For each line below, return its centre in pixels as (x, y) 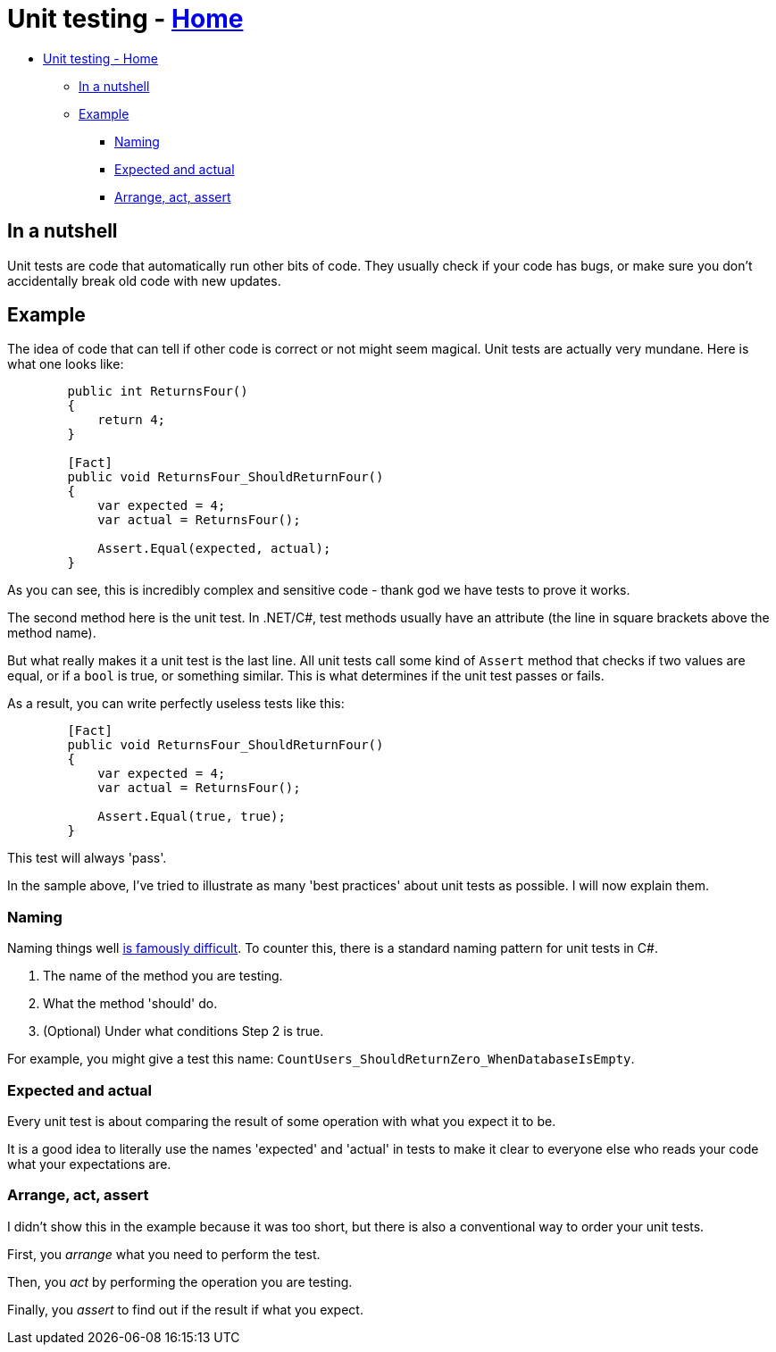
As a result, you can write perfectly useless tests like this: (176, 704)
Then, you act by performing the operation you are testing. (180, 1281)
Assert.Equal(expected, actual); (214, 549)
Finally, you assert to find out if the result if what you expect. (185, 1309)
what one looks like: (66, 364)
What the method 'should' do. (130, 1004)
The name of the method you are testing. (163, 976)
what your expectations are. (89, 1164)
